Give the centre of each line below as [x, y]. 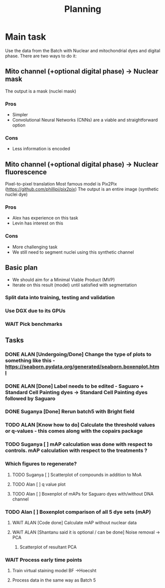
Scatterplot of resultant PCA [48, 547]
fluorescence [26, 172]
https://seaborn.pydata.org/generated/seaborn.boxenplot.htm [82, 366]
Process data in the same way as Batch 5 [54, 580]
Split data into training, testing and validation [60, 298]
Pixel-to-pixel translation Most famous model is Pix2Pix [61, 184]
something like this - [30, 361]
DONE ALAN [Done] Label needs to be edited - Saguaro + [74, 386]
